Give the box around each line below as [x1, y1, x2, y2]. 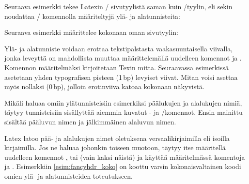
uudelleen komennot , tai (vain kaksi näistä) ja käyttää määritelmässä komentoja [4, 152, 245, 162]
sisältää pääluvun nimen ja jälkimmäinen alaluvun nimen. [4, 116, 176, 126]
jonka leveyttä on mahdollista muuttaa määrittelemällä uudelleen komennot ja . [4, 53, 242, 63]
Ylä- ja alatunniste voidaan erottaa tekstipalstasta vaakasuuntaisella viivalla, [4, 43, 233, 53]
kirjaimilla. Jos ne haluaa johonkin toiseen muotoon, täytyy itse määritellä [4, 142, 226, 153]
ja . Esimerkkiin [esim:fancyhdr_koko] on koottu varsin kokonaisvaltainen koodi [4, 161, 241, 171]
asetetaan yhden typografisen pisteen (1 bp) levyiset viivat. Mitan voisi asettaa [4, 72, 238, 82]
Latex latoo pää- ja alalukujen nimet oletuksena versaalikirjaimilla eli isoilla [4, 133, 230, 143]
